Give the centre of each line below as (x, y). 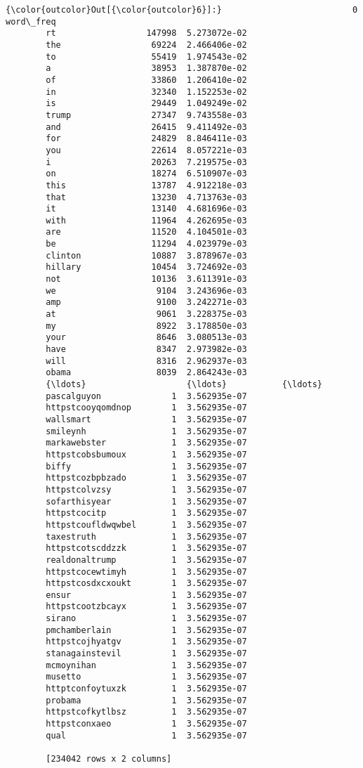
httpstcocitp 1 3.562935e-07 (146, 513)
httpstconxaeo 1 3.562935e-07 (146, 724)
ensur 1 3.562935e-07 (146, 595)
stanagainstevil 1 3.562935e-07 (146, 654)
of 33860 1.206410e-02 (146, 80)
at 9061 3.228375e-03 (146, 314)
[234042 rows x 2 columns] (109, 759)
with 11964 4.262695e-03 (146, 220)
